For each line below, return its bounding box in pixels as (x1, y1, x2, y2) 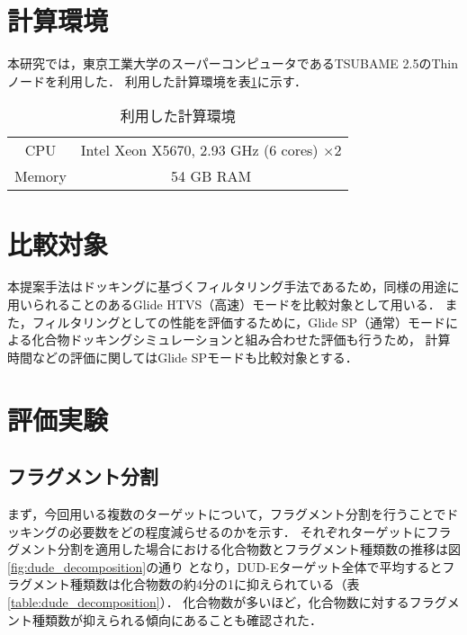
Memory (14, 165, 67, 187)
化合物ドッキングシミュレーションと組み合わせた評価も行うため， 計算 (31, 330, 451, 349)
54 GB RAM (171, 165, 252, 187)
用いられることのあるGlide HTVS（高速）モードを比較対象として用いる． (7, 295, 441, 314)
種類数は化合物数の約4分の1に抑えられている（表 (69, 575, 360, 594)
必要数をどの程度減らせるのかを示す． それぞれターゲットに (69, 522, 427, 541)
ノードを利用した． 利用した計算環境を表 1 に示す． (7, 71, 308, 90)
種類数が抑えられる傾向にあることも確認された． (31, 610, 322, 629)
